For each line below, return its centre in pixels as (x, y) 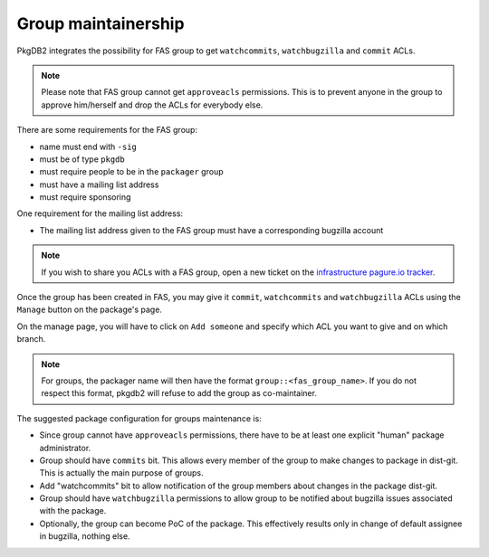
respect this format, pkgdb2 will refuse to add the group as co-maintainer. (179, 393)
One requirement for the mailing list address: (100, 213)
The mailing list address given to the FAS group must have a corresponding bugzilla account (211, 230)
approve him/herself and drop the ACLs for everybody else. (152, 105)
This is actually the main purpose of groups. (121, 473)
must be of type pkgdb (82, 159)
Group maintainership (101, 24)
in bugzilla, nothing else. (85, 536)
